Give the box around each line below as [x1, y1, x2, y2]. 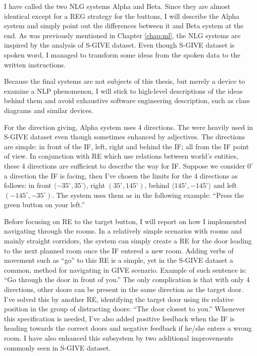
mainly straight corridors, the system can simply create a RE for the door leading [4, 236, 252, 246]
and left [213, 180, 237, 190]
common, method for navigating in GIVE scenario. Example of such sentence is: [4, 264, 247, 275]
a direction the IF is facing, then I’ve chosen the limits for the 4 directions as [4, 170, 238, 180]
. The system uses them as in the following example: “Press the [52, 189, 244, 200]
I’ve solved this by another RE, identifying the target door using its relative [4, 294, 234, 304]
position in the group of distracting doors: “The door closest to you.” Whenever [4, 303, 245, 314]
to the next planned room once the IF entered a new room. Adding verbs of [4, 245, 234, 255]
